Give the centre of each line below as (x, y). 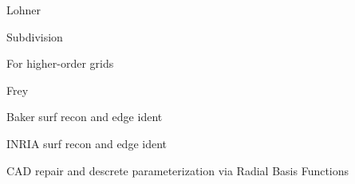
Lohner (24, 10)
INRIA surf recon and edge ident (87, 143)
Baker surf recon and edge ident (85, 117)
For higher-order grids (60, 63)
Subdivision (35, 36)
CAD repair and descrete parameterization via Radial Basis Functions (178, 170)
